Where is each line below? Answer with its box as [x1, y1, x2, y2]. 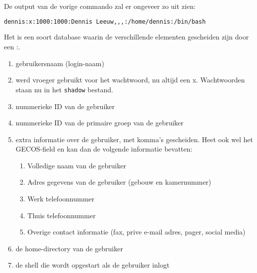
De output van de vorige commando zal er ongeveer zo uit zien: [4, 1, 196, 11]
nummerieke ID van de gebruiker [15, 101, 115, 111]
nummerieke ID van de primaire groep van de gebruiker [15, 117, 184, 128]
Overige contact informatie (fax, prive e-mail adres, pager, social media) [27, 227, 246, 237]
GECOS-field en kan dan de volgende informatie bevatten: [15, 144, 193, 154]
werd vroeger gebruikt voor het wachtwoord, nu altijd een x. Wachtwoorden [15, 75, 245, 85]
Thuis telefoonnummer [27, 210, 96, 220]
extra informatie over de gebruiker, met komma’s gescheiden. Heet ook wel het [15, 134, 253, 144]
